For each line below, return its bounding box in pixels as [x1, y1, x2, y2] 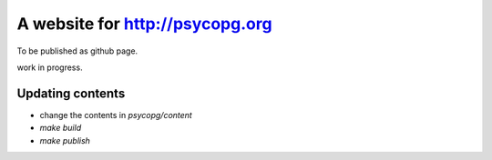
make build [39, 123, 82, 134]
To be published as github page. [16, 45, 138, 56]
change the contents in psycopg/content [39, 109, 193, 120]
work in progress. [16, 62, 83, 73]
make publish [39, 135, 91, 145]
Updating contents [16, 85, 126, 101]
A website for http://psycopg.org [16, 14, 272, 34]
